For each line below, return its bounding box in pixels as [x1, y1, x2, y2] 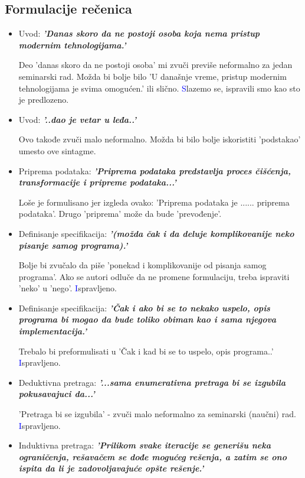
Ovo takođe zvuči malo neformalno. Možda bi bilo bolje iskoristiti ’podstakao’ [18, 133, 301, 145]
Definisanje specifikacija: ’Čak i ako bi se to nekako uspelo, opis [18, 301, 270, 314]
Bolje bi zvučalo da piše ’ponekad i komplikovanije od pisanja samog [18, 259, 267, 271]
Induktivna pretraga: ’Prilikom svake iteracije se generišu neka [18, 439, 271, 451]
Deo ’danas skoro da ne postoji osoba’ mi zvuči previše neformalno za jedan [18, 58, 293, 71]
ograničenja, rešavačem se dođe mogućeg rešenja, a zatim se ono [18, 450, 287, 463]
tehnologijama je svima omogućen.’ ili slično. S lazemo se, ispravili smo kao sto [18, 82, 300, 94]
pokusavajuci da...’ [18, 388, 95, 400]
